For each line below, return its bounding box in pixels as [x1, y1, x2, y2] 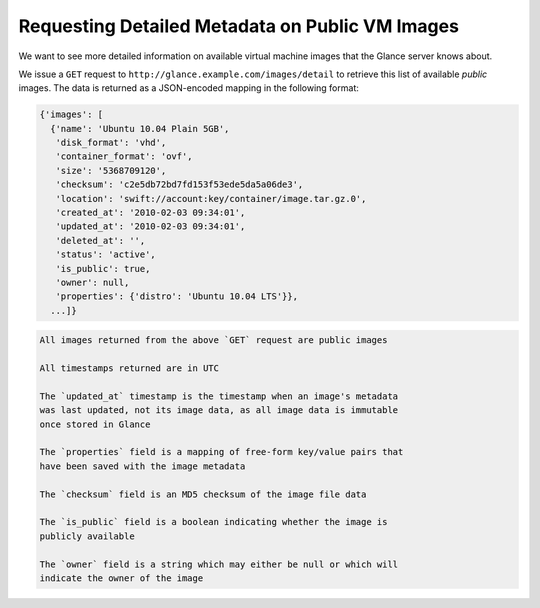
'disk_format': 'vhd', [55, 137, 167, 149]
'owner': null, [55, 277, 130, 288]
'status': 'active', [55, 249, 157, 260]
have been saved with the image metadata [39, 460, 246, 472]
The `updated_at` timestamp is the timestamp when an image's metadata [39, 390, 399, 402]
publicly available [39, 530, 135, 542]
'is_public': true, [55, 263, 151, 274]
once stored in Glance [39, 418, 151, 430]
